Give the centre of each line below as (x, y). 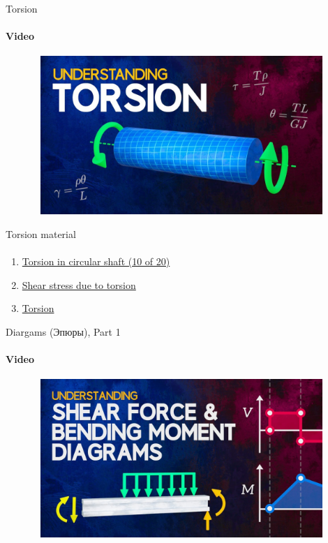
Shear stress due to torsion (79, 284)
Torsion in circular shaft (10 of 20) (96, 261)
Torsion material (41, 233)
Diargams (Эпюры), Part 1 (63, 331)
